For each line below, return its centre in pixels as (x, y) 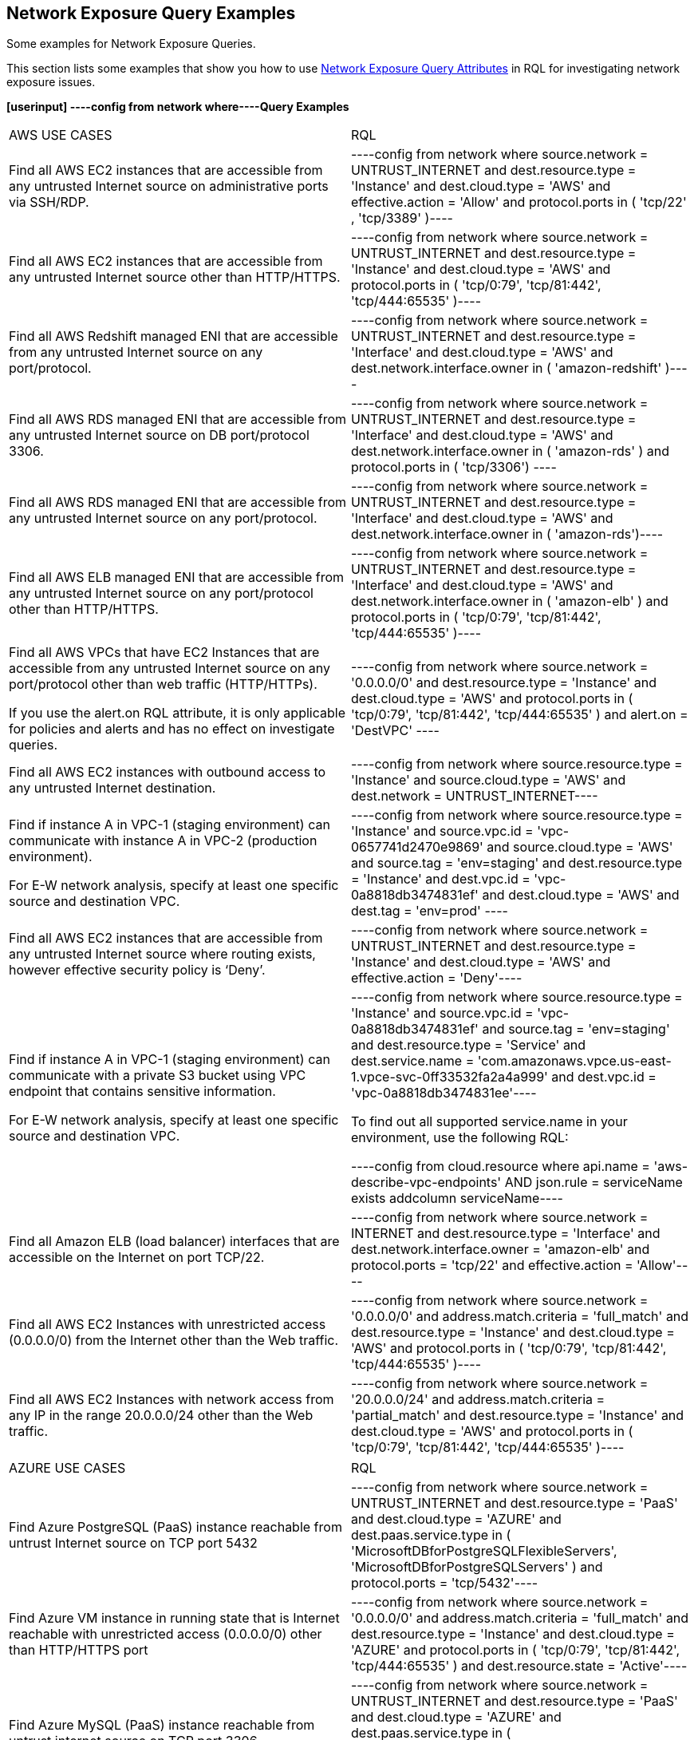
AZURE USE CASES (67, 1468)
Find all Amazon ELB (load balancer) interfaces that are (174, 1242)
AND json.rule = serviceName (593, 1182)
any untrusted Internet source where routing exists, (162, 954)
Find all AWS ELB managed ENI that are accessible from (177, 577)
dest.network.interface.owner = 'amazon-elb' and (501, 1250)
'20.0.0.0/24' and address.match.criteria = (478, 1400)
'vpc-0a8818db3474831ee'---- (444, 1093)
